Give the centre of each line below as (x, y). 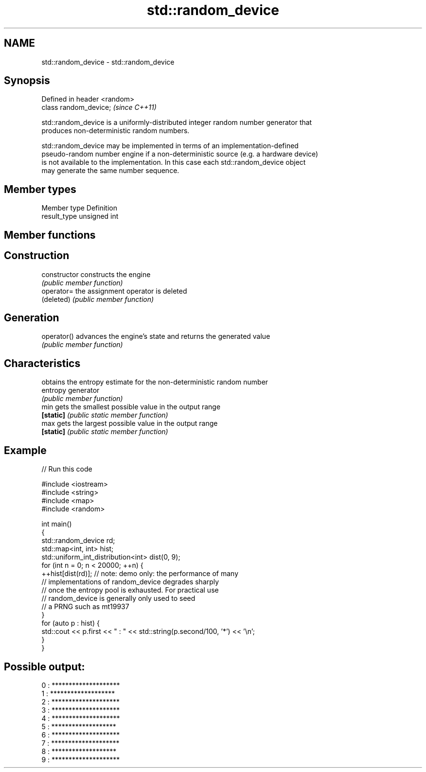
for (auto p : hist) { (71, 623)
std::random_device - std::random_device (108, 62)
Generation (32, 317)
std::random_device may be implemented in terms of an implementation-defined (170, 146)
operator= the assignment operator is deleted (114, 291)
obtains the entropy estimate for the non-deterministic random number (155, 382)
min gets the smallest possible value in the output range (131, 407)
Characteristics (42, 363)
